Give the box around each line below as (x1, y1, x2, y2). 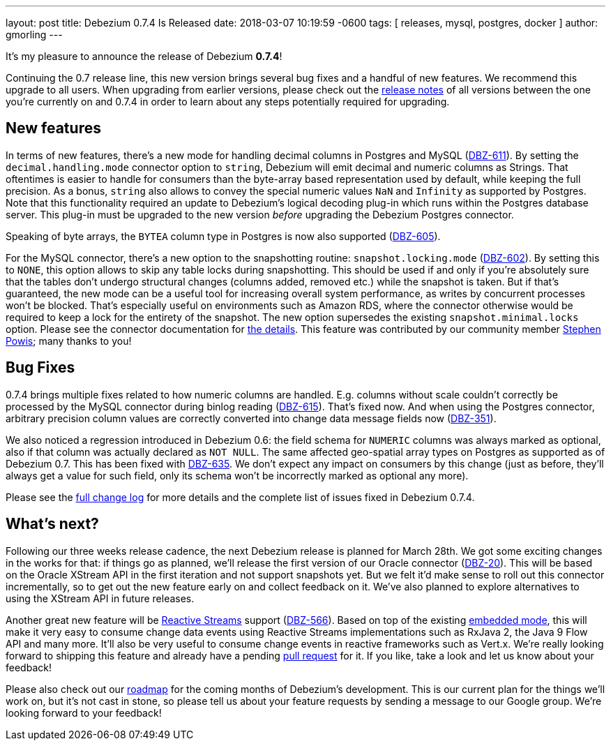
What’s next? (6, 515, 99, 533)
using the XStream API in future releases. (6, 592, 195, 604)
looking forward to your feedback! (6, 706, 162, 719)
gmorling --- (6, 29, 63, 40)
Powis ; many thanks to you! (6, 334, 132, 347)
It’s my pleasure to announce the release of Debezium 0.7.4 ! (6, 50, 282, 62)
